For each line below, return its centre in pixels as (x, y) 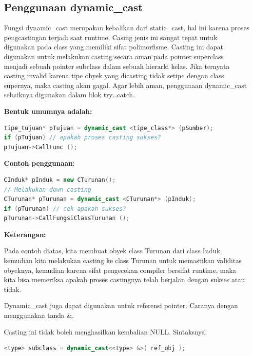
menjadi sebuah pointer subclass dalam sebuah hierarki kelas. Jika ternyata (117, 66)
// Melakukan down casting (48, 189)
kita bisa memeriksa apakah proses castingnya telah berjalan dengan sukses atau (125, 279)
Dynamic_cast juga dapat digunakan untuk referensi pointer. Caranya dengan (121, 305)
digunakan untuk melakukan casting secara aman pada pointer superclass (114, 56)
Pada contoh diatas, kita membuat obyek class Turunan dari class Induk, (113, 251)
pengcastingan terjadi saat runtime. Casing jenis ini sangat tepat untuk (111, 37)
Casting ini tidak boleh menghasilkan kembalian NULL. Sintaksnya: (106, 331)
